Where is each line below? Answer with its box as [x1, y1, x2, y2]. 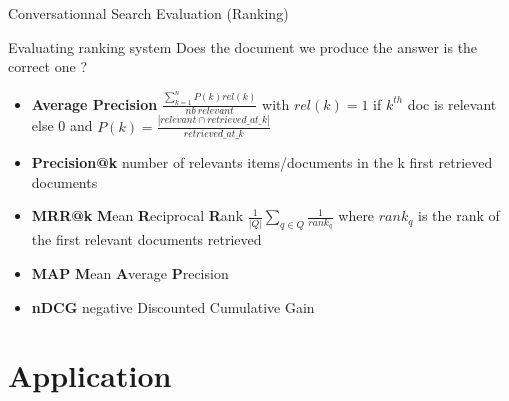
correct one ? [8, 56, 88, 77]
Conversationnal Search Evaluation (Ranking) [8, 3, 289, 23]
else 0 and [31, 115, 93, 136]
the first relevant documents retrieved [31, 229, 262, 250]
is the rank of [418, 205, 500, 226]
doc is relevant [407, 93, 497, 114]
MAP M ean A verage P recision [31, 263, 229, 284]
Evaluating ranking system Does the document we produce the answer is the [8, 36, 478, 57]
